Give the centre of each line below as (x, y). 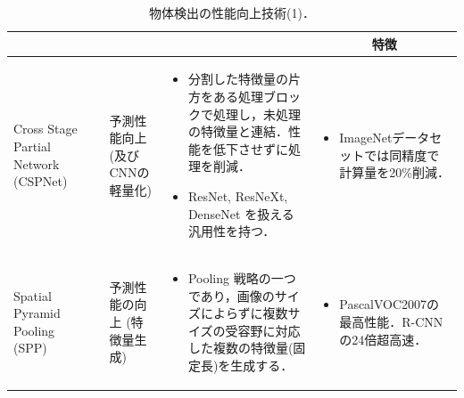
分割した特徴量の (238, 79)
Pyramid (37, 313)
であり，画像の (231, 295)
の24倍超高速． (383, 339)
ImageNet (366, 138)
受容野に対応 (263, 330)
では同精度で (402, 154)
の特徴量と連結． (238, 131)
